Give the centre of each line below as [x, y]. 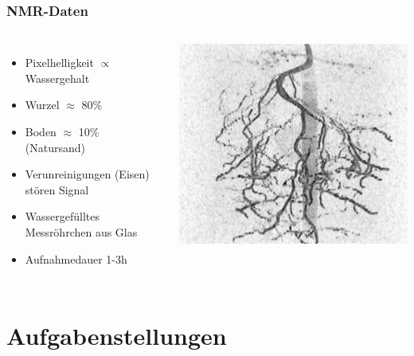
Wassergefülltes [62, 216]
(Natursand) [55, 147]
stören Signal [57, 189]
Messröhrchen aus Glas [81, 231]
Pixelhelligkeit [59, 63]
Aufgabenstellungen [117, 336]
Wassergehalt [57, 78]
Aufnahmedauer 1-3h [76, 258]
